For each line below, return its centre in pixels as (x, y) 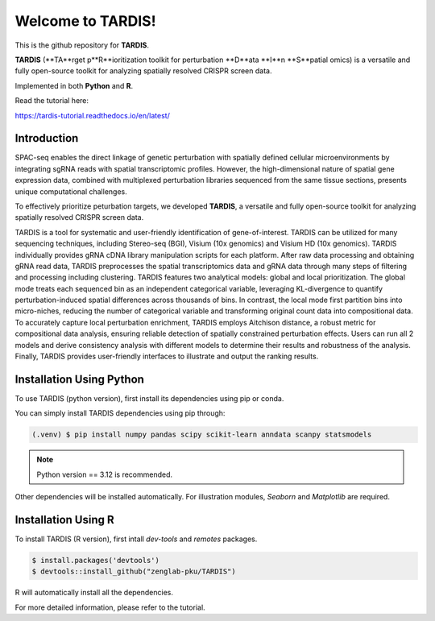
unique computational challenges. (71, 191)
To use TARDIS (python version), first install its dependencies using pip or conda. (149, 398)
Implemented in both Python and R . (74, 85)
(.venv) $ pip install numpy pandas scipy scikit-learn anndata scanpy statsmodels (202, 435)
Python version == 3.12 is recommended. (105, 474)
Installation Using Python (80, 379)
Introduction (47, 138)
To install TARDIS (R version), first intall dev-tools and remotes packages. (136, 539)
